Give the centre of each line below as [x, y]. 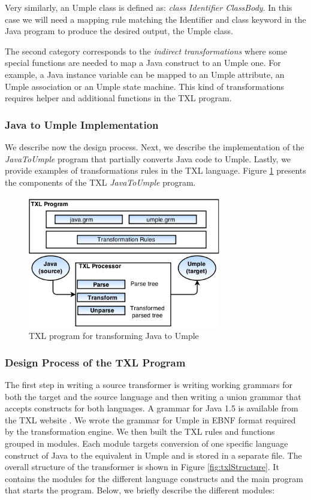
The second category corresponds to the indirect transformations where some [146, 51]
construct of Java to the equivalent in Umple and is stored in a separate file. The [153, 455]
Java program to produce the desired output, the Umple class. [119, 31]
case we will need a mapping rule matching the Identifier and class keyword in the [155, 19]
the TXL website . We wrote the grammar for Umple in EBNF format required [150, 419]
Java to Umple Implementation [82, 124]
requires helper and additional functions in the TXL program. [118, 98]
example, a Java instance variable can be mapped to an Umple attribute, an [145, 74]
